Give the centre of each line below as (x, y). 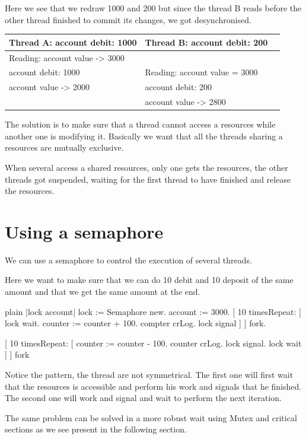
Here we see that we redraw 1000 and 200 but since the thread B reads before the (153, 8)
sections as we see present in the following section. (96, 429)
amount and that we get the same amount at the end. (103, 292)
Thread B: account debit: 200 (206, 42)
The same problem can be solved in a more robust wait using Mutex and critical (151, 417)
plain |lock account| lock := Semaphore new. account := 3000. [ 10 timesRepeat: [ (153, 311)
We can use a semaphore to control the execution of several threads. (128, 260)
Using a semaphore (84, 231)
